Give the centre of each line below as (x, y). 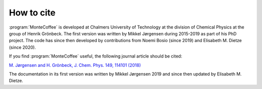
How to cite (32, 13)
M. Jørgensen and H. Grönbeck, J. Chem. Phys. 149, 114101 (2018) (75, 65)
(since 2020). (23, 47)
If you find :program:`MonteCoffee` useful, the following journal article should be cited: (96, 56)
